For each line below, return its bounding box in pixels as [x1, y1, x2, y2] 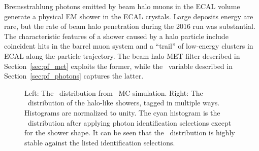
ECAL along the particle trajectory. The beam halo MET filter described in [4, 50, 240, 61]
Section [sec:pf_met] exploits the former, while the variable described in [4, 60, 233, 71]
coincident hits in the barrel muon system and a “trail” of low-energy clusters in [4, 41, 253, 51]
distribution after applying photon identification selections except [27, 117, 232, 128]
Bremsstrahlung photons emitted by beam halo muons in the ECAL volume [4, 1, 240, 11]
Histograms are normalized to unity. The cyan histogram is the [24, 107, 220, 118]
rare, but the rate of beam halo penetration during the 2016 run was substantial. [4, 21, 255, 31]
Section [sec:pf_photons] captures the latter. [4, 70, 144, 81]
